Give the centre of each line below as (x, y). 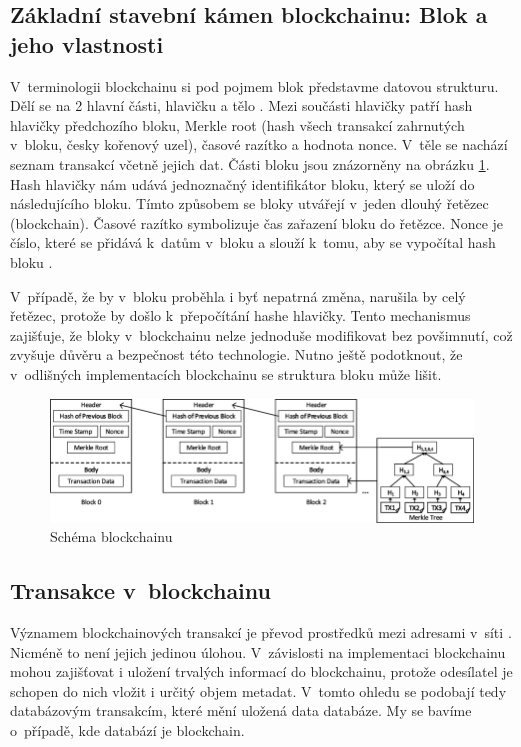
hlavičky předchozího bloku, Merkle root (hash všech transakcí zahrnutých (237, 124)
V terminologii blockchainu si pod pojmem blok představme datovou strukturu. (254, 85)
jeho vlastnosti (87, 43)
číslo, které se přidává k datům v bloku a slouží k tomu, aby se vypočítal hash (253, 242)
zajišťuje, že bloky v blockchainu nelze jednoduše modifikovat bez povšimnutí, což (261, 334)
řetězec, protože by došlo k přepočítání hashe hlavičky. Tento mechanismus (240, 315)
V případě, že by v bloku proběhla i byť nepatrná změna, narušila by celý (238, 295)
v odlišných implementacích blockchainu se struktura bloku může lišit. (226, 373)
